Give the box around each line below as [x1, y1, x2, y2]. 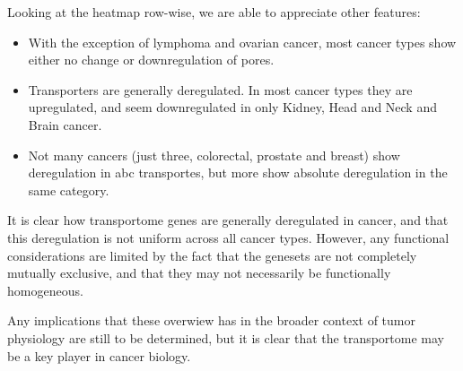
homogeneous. [7, 280, 83, 299]
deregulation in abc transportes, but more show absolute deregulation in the [28, 163, 448, 182]
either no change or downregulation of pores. [28, 50, 275, 69]
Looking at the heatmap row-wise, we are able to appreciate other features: [7, 3, 421, 21]
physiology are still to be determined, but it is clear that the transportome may [7, 328, 445, 347]
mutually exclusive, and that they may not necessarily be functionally [7, 263, 391, 282]
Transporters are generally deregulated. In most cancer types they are [28, 80, 413, 99]
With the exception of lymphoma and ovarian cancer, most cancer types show [28, 32, 457, 51]
